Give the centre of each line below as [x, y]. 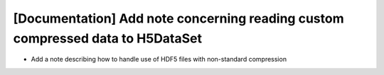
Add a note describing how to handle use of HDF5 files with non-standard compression [159, 59]
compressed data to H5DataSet [108, 38]
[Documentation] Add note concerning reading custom [178, 18]
